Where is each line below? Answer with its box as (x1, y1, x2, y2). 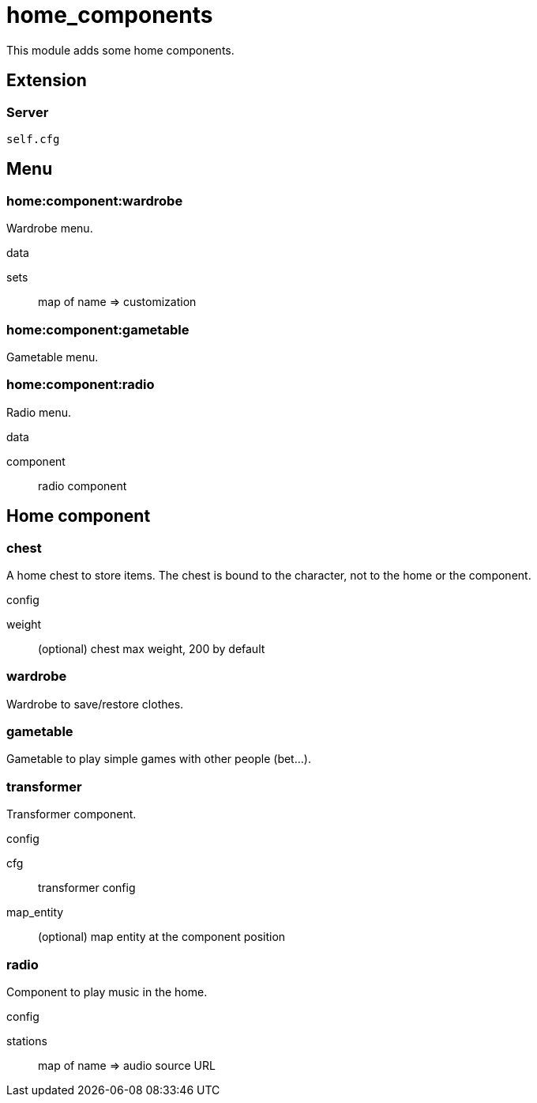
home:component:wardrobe (6, 192, 183, 209)
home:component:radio (6, 376, 155, 393)
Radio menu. (6, 405, 72, 419)
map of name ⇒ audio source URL (38, 1058, 216, 1072)
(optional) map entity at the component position (38, 930, 286, 944)
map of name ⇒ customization (38, 295, 197, 309)
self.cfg (6, 132, 60, 145)
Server (6, 104, 49, 120)
